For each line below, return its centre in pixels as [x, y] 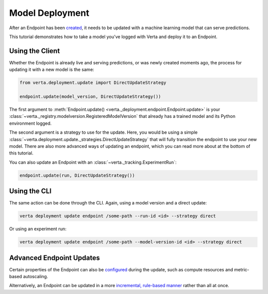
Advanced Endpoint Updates [55, 258]
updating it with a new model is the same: [52, 70]
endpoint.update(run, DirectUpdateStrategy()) [77, 175]
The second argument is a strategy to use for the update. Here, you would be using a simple [103, 132]
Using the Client [34, 51]
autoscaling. [35, 277]
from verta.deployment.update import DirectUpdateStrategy [93, 83]
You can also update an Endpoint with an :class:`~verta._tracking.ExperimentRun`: [93, 162]
